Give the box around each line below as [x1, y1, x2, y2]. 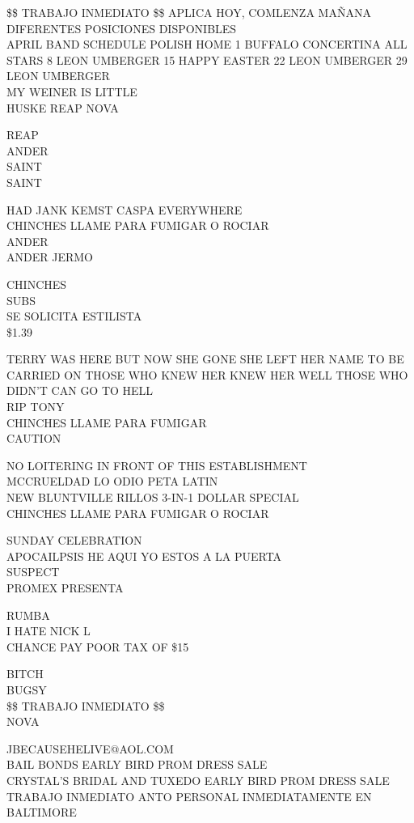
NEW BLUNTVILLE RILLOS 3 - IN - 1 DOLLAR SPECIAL [6, 489, 299, 506]
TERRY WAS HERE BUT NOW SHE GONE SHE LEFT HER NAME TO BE [6, 350, 404, 367]
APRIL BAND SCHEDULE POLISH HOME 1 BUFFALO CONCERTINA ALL [6, 36, 408, 53]
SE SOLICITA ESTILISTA [6, 308, 142, 325]
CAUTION [6, 430, 61, 447]
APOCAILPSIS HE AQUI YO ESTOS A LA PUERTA [6, 547, 282, 564]
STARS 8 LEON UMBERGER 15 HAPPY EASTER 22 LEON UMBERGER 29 [6, 51, 408, 68]
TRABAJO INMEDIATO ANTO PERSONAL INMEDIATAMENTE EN [6, 787, 372, 804]
